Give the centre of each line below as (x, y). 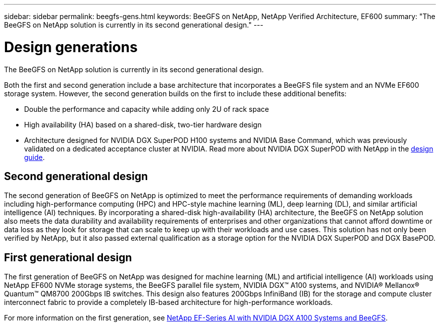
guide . (35, 157)
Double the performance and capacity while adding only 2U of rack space (147, 109)
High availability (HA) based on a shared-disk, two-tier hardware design (143, 124)
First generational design (68, 257)
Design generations (71, 47)
